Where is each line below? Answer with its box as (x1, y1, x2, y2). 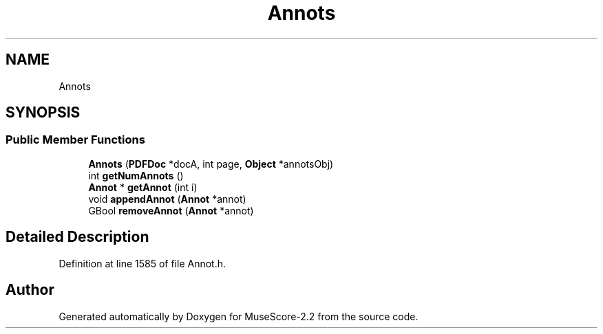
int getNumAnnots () (88, 169, 184, 181)
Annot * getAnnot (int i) (88, 181, 198, 193)
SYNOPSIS (6, 104, 81, 122)
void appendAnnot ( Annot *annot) (88, 192, 246, 205)
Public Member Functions (6, 133, 145, 147)
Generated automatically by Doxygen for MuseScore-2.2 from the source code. (59, 310, 419, 322)
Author (6, 281, 54, 299)
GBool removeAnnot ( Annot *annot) (88, 204, 254, 216)
